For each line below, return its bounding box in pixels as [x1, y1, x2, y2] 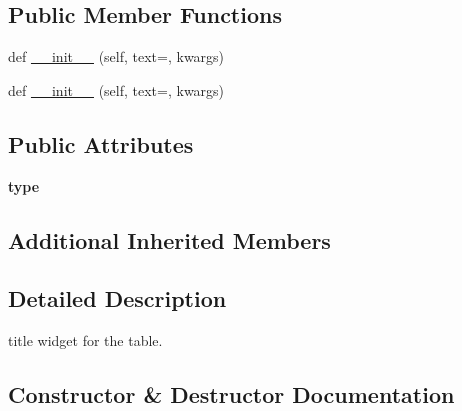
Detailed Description [8, 283, 227, 314]
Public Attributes [8, 128, 194, 159]
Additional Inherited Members [8, 224, 331, 255]
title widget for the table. [8, 330, 163, 351]
